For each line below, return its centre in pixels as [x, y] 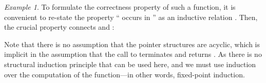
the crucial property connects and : [59, 27]
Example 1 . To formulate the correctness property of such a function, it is [120, 7]
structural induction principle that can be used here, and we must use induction [130, 64]
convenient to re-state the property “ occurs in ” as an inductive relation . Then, [131, 17]
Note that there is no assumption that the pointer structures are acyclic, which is [132, 44]
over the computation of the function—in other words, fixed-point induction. [125, 74]
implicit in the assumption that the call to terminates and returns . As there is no [133, 54]
